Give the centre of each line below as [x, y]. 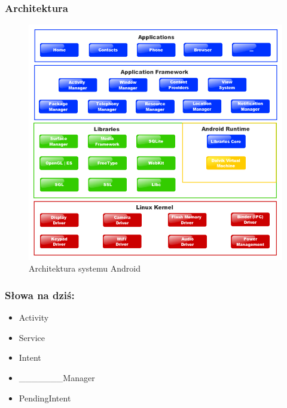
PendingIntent [45, 398]
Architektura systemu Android [85, 268]
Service [32, 337]
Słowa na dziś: [40, 295]
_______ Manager [57, 377]
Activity [34, 317]
